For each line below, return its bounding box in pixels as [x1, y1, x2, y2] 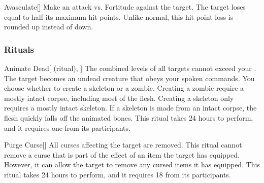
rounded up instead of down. [4, 21, 93, 32]
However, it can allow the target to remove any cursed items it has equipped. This [4, 159, 260, 170]
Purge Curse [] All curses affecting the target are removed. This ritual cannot [4, 139, 242, 150]
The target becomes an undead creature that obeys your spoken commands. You [4, 72, 255, 83]
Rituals [4, 43, 34, 55]
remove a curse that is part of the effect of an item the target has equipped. [4, 149, 240, 160]
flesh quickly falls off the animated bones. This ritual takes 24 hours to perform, [4, 112, 253, 123]
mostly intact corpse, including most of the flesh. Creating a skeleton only [4, 92, 234, 103]
